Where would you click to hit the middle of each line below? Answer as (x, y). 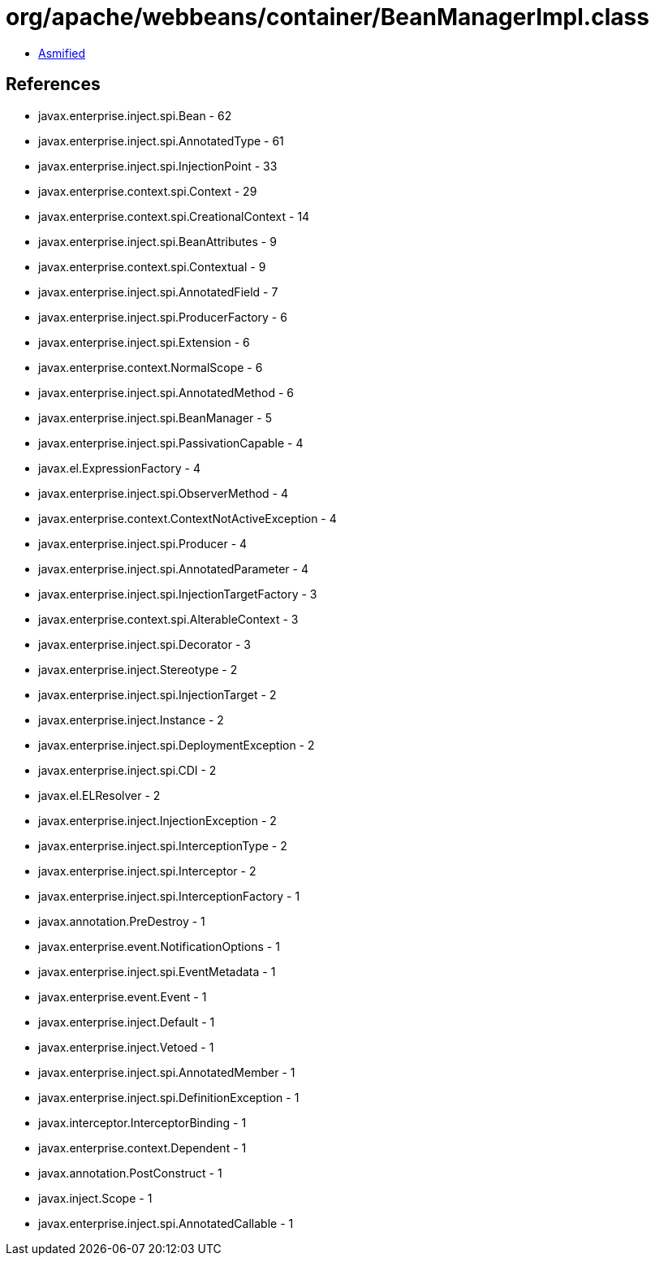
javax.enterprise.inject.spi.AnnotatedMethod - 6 (166, 392)
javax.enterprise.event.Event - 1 (123, 996)
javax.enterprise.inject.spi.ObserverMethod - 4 (164, 493)
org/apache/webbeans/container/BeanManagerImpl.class (327, 17)
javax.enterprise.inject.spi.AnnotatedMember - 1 (167, 1072)
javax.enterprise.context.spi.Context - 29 (148, 191)
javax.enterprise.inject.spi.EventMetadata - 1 (157, 971)
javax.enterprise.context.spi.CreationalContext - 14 (174, 216)
